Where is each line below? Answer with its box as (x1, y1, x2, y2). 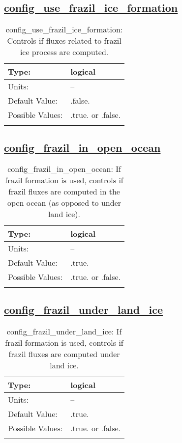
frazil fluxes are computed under (8, 348, 120, 360)
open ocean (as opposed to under (7, 197, 121, 209)
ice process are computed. (20, 46, 109, 58)
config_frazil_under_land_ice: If (6, 325, 122, 337)
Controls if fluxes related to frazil (7, 35, 121, 47)
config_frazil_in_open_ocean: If (7, 163, 121, 175)
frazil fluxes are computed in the (8, 186, 120, 197)
